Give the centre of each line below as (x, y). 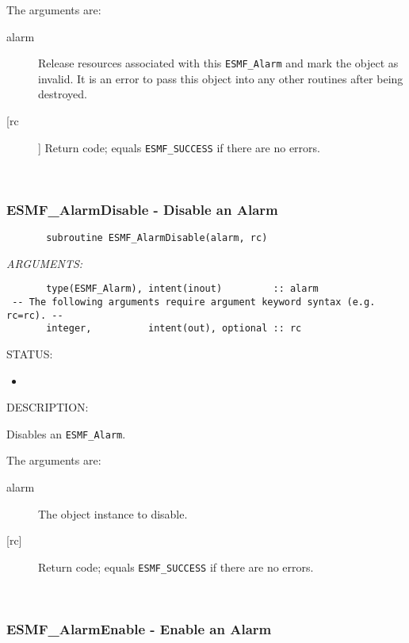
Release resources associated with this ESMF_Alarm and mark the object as (218, 63)
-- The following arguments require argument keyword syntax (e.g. (194, 302)
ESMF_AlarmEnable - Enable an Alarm (139, 628)
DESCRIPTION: (48, 407)
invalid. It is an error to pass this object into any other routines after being (221, 78)
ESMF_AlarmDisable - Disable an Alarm (142, 209)
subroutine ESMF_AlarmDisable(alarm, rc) (157, 238)
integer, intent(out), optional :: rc (174, 329)
